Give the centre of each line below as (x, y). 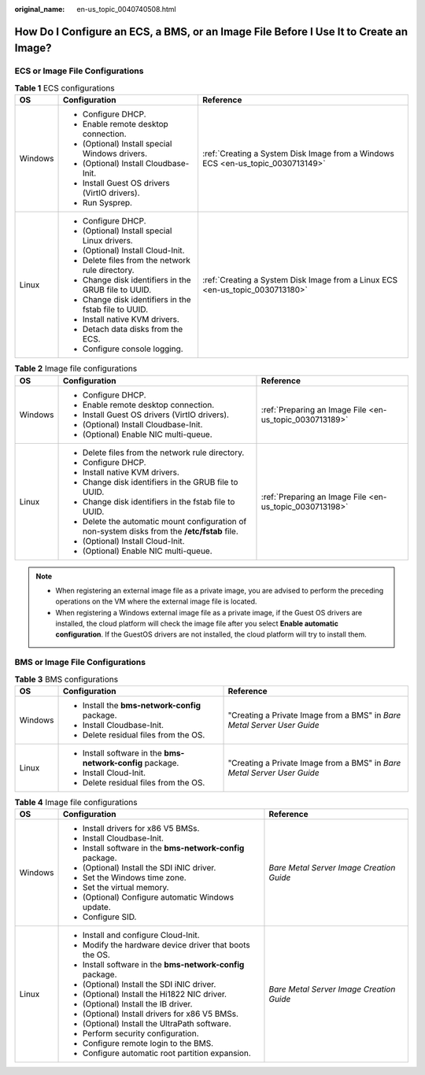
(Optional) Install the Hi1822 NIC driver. (155, 994)
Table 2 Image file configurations (76, 368)
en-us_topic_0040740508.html (126, 9)
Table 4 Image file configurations (76, 803)
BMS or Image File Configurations (80, 663)
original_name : (40, 9)
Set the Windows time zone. (134, 877)
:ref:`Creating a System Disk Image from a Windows (298, 153)
